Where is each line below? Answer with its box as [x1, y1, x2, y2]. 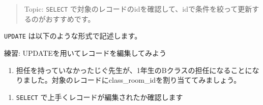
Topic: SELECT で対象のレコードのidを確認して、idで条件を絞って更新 [24, 4, 252, 14]
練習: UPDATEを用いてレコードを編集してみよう [4, 47, 167, 58]
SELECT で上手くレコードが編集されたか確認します [16, 91, 183, 102]
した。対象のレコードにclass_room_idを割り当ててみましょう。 [30, 75, 241, 85]
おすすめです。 [45, 13, 95, 24]
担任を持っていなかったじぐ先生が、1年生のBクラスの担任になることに [16, 64, 252, 75]
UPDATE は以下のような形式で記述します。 [4, 30, 142, 41]
